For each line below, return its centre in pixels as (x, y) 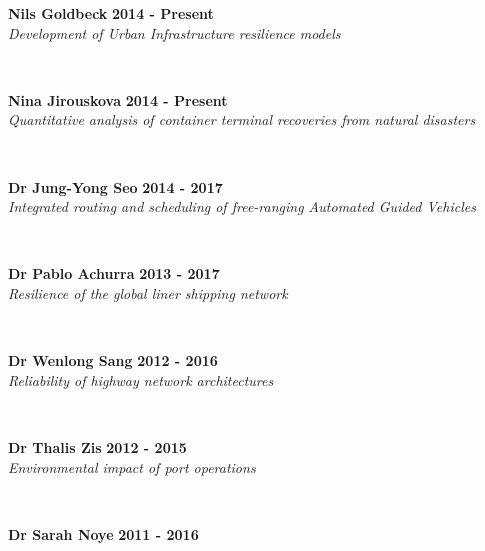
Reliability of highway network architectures (141, 379)
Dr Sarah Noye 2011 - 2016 (103, 533)
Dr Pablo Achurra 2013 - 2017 (114, 273)
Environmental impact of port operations (132, 466)
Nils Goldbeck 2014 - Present (111, 13)
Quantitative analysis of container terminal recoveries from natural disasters (242, 119)
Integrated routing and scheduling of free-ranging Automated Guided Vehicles (242, 206)
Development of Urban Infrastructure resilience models (174, 32)
